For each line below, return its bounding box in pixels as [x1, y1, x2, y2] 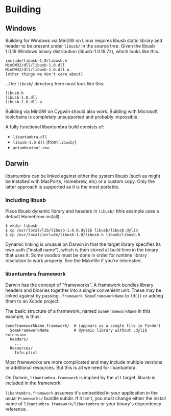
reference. [5, 406, 27, 412]
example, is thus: [5, 313, 41, 320]
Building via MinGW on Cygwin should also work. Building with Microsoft [5, 108, 158, 114]
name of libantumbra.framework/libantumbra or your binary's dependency [5, 401, 162, 407]
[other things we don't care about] [5, 72, 83, 77]
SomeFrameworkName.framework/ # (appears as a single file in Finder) [5, 323, 161, 329]
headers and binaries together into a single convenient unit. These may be [5, 287, 162, 293]
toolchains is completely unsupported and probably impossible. [5, 114, 139, 120]
